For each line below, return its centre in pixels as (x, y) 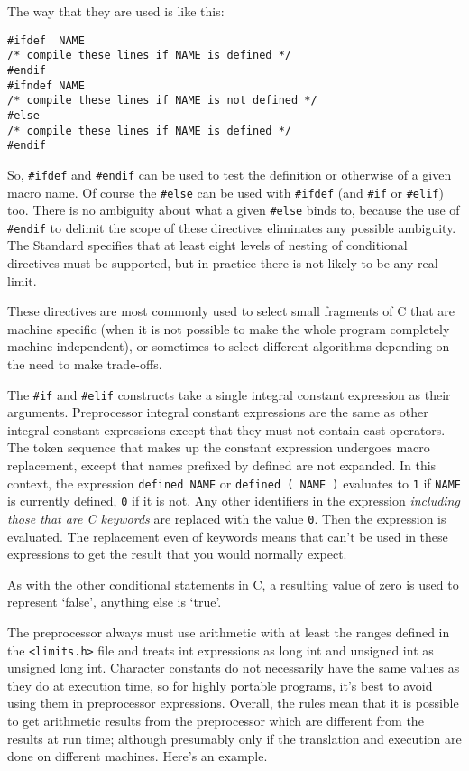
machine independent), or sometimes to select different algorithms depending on (229, 346)
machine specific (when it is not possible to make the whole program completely (229, 328)
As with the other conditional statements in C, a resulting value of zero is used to (233, 584)
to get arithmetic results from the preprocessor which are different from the (216, 721)
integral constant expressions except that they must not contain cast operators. (226, 429)
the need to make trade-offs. (85, 364)
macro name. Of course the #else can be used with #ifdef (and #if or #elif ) (225, 192)
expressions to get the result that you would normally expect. (177, 554)
